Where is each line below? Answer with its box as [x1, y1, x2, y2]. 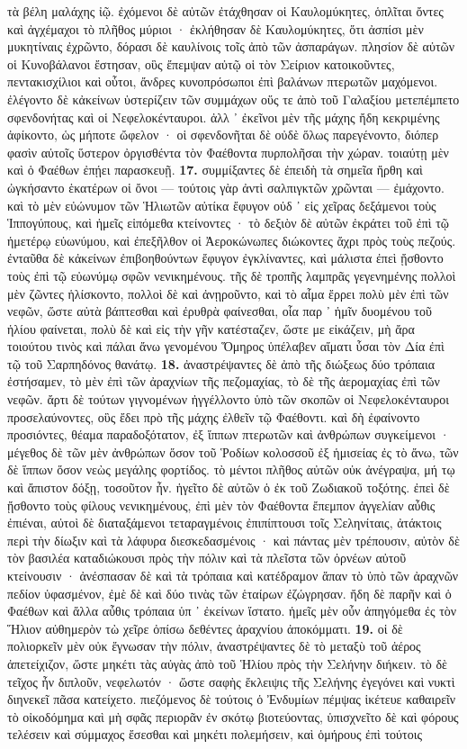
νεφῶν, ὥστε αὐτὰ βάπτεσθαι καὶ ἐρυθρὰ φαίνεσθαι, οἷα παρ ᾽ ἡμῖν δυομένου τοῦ [7, 302, 432, 320]
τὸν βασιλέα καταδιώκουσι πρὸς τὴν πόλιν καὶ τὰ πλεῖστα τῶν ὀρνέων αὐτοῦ [7, 548, 407, 567]
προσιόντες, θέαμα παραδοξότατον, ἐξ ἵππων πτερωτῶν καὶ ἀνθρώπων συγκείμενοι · [7, 425, 450, 444]
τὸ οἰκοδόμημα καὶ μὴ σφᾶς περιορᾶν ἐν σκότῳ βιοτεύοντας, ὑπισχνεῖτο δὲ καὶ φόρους [7, 707, 459, 726]
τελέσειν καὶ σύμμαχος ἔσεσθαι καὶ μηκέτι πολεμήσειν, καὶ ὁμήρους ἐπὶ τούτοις [7, 725, 422, 744]
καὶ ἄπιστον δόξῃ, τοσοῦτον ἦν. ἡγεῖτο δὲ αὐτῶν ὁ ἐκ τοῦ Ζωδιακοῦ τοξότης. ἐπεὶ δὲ [7, 478, 450, 497]
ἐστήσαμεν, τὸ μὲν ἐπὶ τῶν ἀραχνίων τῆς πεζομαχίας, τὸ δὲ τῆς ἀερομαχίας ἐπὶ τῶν [7, 372, 440, 391]
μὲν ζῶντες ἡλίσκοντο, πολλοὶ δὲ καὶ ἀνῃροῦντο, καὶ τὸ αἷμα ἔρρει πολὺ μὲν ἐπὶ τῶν [7, 284, 449, 302]
